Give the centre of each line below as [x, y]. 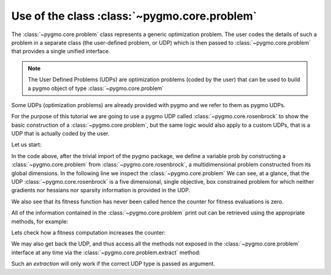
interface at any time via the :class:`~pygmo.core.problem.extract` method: [106, 252]
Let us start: [27, 145]
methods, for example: [40, 221]
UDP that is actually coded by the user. [60, 134]
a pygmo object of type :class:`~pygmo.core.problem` [96, 88]
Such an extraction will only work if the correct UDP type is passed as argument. [113, 264]
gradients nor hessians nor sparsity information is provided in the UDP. [101, 190]
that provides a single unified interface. [61, 51]
